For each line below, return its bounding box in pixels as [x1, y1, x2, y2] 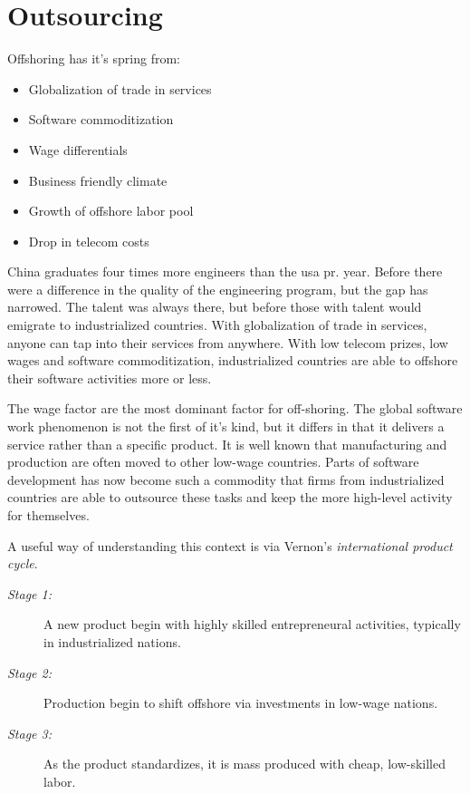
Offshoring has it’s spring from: [7, 49, 181, 68]
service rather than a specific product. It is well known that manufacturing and [7, 434, 447, 453]
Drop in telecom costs [28, 231, 149, 250]
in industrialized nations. [43, 632, 181, 651]
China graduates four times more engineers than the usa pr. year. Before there [7, 262, 443, 281]
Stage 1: [7, 584, 53, 603]
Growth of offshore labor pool [28, 201, 194, 220]
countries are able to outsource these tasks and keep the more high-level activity [7, 488, 453, 507]
